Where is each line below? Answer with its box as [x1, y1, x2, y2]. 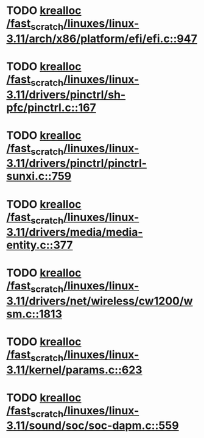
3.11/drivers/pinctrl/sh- [6, 88, 126, 101]
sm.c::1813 [6, 307, 63, 320]
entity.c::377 [6, 238, 73, 252]
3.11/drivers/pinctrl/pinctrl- [6, 157, 147, 171]
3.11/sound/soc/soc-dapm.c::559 [6, 419, 179, 433]
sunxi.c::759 [6, 169, 72, 183]
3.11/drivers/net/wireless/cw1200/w [6, 294, 193, 308]
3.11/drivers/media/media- [6, 225, 143, 239]
